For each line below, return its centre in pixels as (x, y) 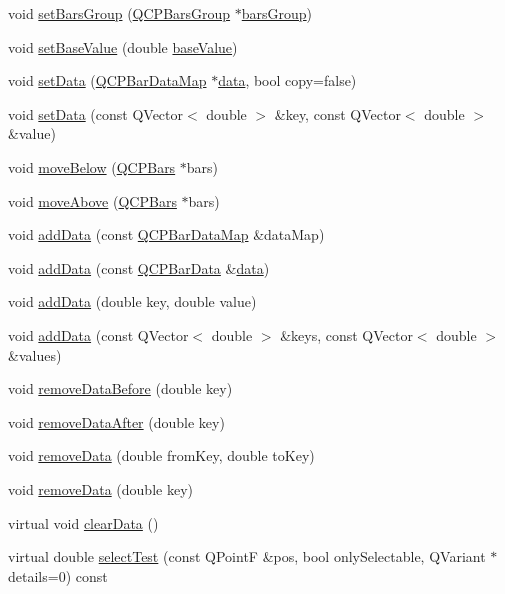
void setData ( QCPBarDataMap (107, 80)
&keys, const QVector (346, 334)
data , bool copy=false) (287, 80)
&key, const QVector (337, 113)
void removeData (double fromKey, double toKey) (161, 455)
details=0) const (58, 575)
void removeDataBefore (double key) (120, 388)
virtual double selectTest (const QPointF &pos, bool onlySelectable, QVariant (247, 556)
